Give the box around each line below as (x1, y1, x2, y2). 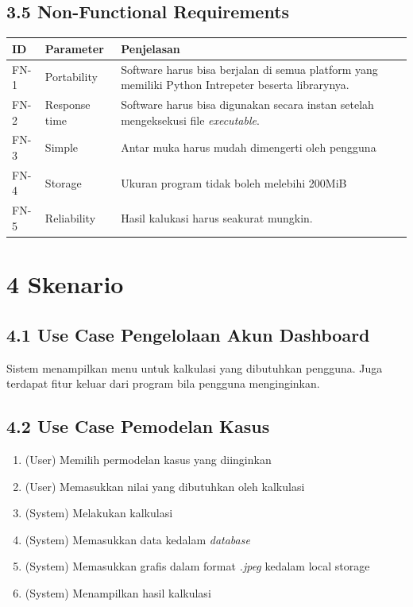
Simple (44, 139, 79, 156)
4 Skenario (6, 268, 124, 300)
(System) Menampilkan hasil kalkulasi (25, 584, 211, 601)
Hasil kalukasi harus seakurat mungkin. (121, 210, 313, 226)
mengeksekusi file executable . (121, 111, 260, 128)
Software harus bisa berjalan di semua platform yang (121, 60, 378, 77)
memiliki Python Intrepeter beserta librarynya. (121, 76, 349, 93)
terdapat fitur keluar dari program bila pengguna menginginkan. (6, 375, 320, 392)
